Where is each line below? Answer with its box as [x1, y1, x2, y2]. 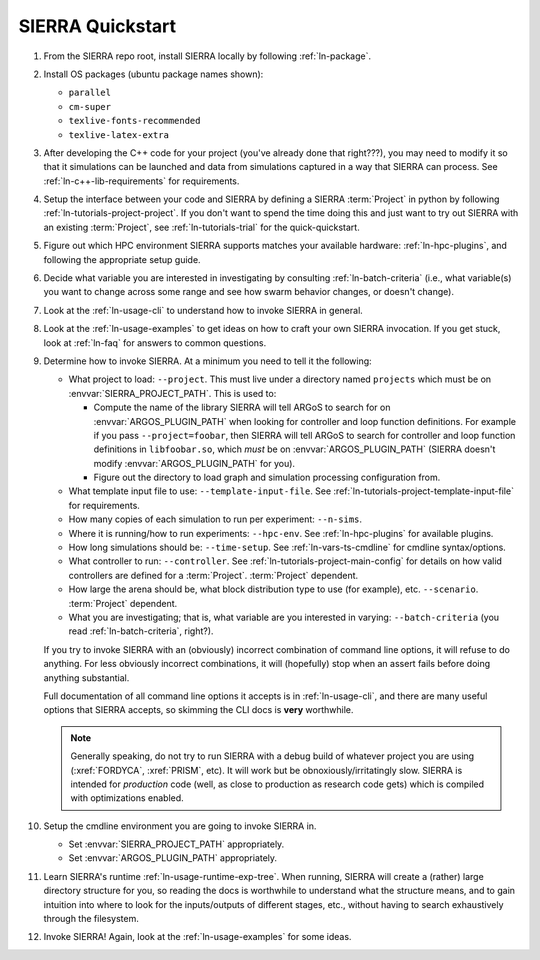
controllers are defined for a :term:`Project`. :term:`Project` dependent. [68, 569, 359, 581]
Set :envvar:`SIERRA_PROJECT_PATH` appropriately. [68, 838, 285, 850]
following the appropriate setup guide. [43, 253, 201, 265]
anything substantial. [43, 671, 130, 684]
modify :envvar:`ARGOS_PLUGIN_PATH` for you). [93, 457, 295, 469]
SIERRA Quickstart [18, 15, 177, 37]
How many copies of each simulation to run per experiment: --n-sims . [68, 513, 363, 525]
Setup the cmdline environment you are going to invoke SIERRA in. [43, 820, 317, 832]
